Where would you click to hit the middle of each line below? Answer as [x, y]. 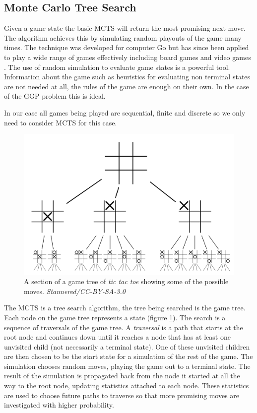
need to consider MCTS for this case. [61, 122]
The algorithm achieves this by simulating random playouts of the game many [123, 37]
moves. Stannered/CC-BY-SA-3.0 [75, 291]
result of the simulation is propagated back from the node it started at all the [122, 376]
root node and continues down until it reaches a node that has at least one [117, 337]
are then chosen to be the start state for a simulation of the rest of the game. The [128, 356]
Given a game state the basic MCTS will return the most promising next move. [125, 28]
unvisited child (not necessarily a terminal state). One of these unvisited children [127, 346]
